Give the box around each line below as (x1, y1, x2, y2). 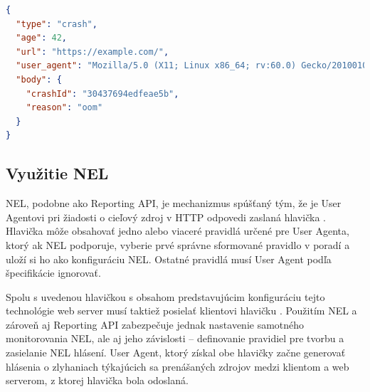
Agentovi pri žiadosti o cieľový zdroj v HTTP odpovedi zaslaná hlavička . (6, 209, 326, 224)
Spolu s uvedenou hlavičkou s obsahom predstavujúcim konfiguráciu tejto (6, 289, 325, 304)
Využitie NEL (6, 162, 109, 184)
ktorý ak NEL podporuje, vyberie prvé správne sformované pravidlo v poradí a (6, 237, 350, 252)
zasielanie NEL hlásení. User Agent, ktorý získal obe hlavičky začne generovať (6, 345, 346, 360)
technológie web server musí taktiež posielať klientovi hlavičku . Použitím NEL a (6, 303, 357, 318)
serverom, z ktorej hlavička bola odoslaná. (6, 373, 189, 388)
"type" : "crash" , (16, 18, 97, 29)
